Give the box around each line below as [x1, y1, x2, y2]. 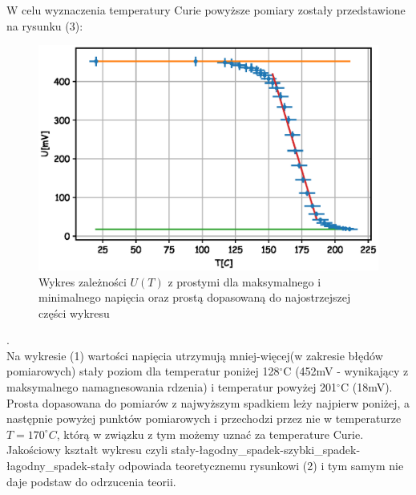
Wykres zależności [38, 273, 127, 290]
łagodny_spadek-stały [6, 457, 115, 474]
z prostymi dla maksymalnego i [168, 273, 321, 290]
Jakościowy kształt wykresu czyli [6, 441, 168, 458]
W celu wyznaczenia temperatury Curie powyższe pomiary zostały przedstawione [6, 2, 406, 18]
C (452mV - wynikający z [283, 363, 409, 379]
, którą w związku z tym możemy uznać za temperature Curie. [56, 425, 364, 442]
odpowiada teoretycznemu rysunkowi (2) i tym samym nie [119, 457, 404, 474]
